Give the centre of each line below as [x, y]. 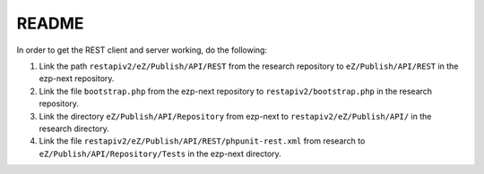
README [50, 23]
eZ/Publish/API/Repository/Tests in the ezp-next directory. [160, 153]
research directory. [74, 128]
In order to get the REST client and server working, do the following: [142, 50]
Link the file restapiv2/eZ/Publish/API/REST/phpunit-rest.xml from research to [202, 141]
